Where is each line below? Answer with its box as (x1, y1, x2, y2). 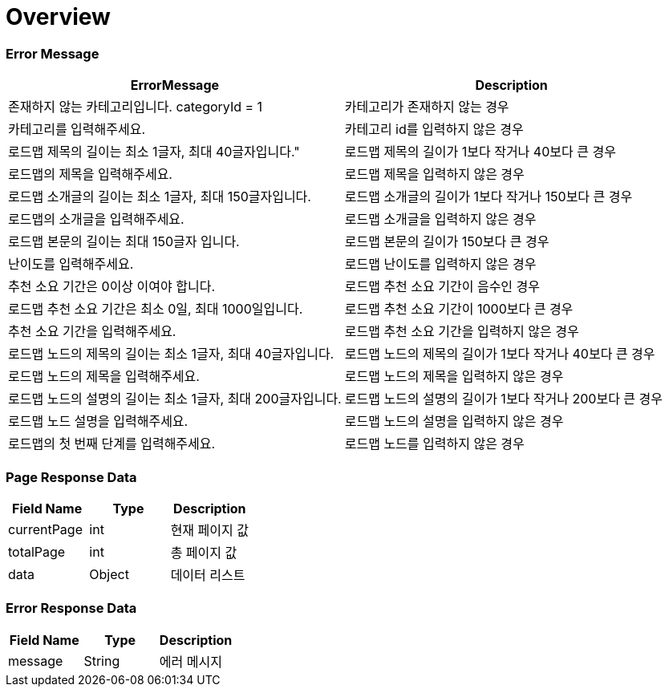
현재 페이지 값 (170, 521, 249, 538)
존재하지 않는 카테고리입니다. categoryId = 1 (8, 99, 263, 115)
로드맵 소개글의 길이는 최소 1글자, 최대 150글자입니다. (8, 188, 311, 205)
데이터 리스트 (170, 566, 245, 583)
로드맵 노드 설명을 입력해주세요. (8, 413, 189, 430)
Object (89, 565, 129, 582)
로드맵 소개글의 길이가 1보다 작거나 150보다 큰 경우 (344, 188, 633, 205)
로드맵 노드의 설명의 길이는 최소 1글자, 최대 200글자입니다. (8, 391, 342, 407)
